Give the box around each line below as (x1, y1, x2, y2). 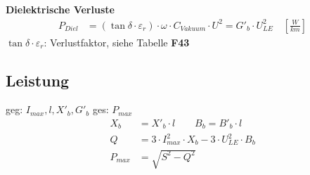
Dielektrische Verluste (6, 2, 115, 16)
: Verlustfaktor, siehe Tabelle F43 (44, 34, 190, 49)
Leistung (6, 69, 70, 91)
